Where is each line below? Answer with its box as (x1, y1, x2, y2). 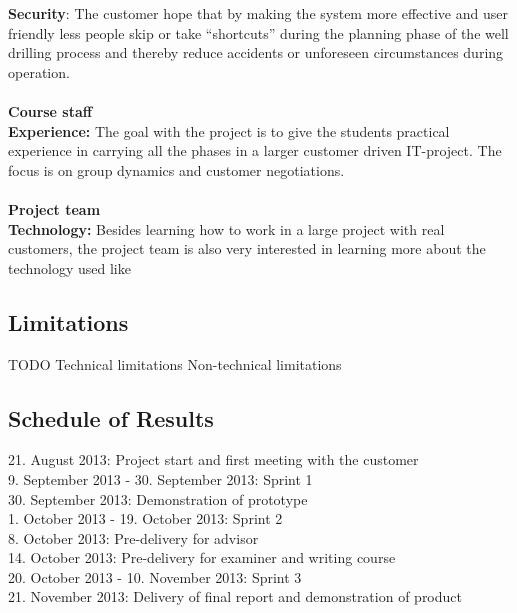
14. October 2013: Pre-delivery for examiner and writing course (8, 547, 396, 568)
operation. (8, 61, 70, 82)
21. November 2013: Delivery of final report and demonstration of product (8, 586, 462, 607)
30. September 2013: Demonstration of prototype (8, 488, 308, 509)
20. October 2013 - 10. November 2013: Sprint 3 (8, 566, 302, 587)
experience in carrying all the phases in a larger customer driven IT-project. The (8, 140, 502, 161)
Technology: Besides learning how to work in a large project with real (8, 218, 445, 239)
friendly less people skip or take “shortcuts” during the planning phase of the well (8, 22, 509, 43)
